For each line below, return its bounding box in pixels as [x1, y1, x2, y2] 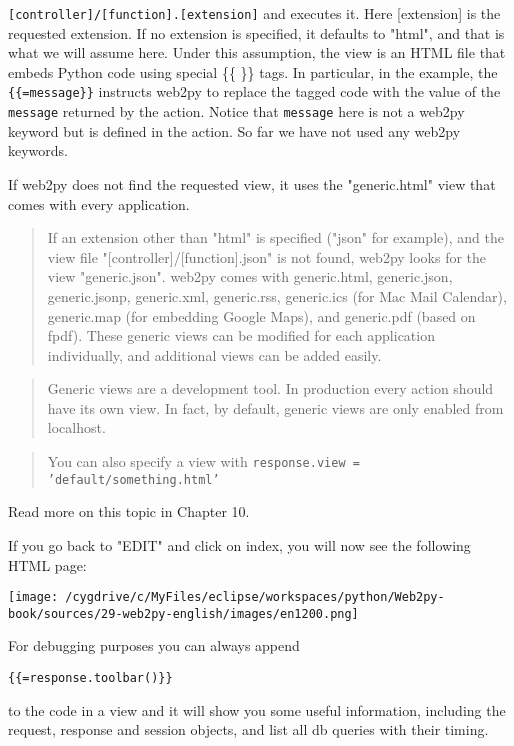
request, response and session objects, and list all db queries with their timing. [8, 719, 489, 740]
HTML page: [8, 554, 87, 575]
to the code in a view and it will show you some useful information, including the [8, 699, 506, 720]
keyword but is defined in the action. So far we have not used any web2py [8, 120, 461, 141]
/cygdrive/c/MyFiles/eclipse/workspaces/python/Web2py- [65, 590, 445, 605]
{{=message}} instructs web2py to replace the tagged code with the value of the [8, 81, 501, 102]
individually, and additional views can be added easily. [47, 344, 382, 365]
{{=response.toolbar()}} [8, 671, 173, 686]
